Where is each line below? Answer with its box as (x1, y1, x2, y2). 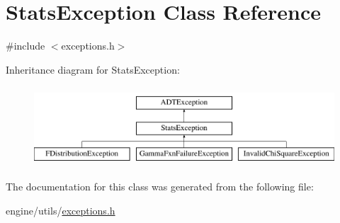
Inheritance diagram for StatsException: (6, 62, 180, 76)
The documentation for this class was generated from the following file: (6, 179, 314, 194)
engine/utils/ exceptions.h (6, 202, 115, 217)
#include (6, 38, 45, 53)
